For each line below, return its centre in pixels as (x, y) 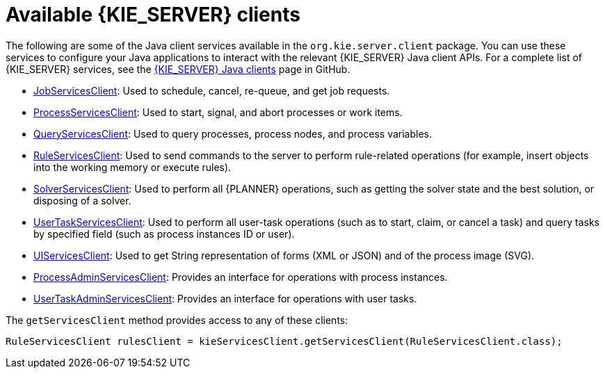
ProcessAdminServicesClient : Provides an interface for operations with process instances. (241, 277)
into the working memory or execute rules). (132, 167)
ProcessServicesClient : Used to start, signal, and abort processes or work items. (218, 112)
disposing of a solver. (82, 200)
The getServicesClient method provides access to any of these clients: (177, 320)
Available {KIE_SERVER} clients (153, 15)
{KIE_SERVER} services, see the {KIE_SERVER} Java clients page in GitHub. (178, 69)
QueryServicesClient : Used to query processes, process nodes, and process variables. (233, 133)
